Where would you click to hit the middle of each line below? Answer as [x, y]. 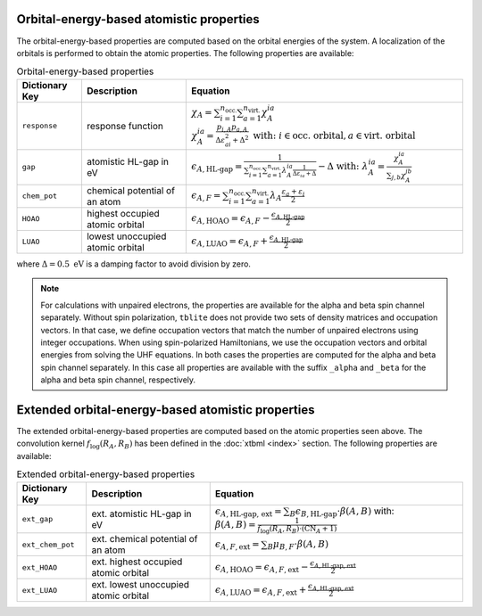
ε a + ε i [293, 193]
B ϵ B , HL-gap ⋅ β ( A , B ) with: [342, 512]
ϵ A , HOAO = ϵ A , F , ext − [262, 568]
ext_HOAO [40, 567]
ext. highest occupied [137, 562]
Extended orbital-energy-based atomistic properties [166, 410]
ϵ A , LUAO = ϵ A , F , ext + [261, 591]
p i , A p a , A [232, 127]
